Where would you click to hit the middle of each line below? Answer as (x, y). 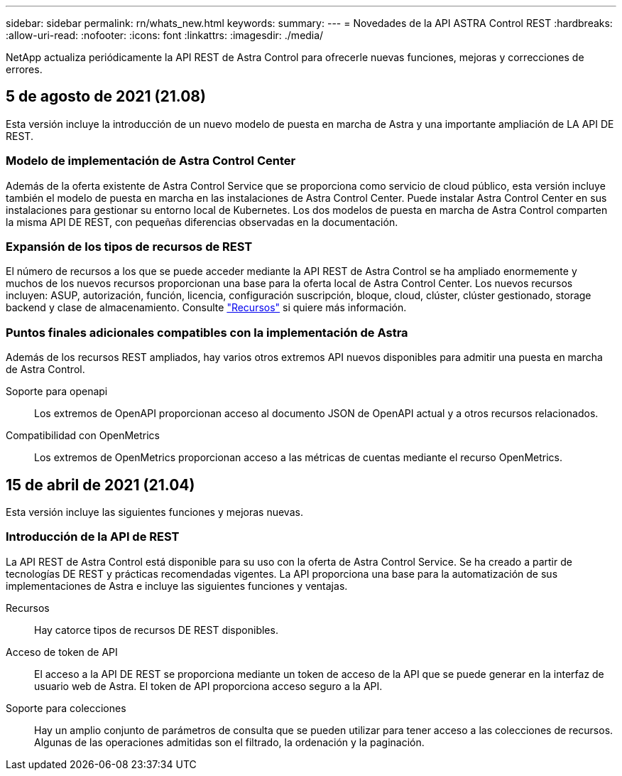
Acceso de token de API (62, 652)
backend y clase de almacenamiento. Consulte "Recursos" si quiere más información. (206, 308)
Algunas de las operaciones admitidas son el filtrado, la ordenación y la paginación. (229, 742)
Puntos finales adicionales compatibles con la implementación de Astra (207, 332)
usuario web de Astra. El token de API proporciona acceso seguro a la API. (208, 686)
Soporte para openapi (57, 392)
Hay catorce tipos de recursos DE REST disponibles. (156, 630)
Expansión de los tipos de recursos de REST (129, 246)
